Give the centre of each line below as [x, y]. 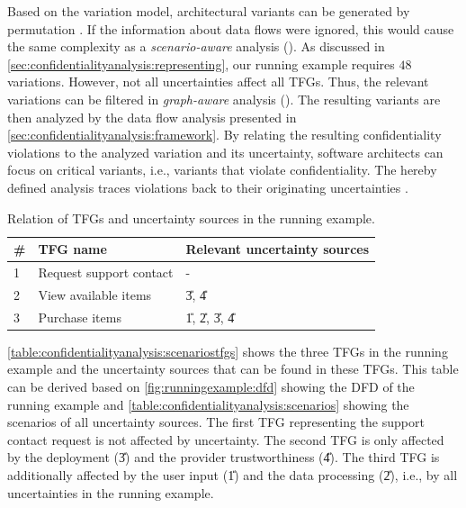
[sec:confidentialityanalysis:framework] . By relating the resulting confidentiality [224, 135]
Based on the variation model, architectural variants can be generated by [209, 11]
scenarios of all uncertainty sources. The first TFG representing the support [216, 422]
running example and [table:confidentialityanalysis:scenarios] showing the [208, 404]
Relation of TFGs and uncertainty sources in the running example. [191, 218]
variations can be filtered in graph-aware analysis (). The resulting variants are [224, 99]
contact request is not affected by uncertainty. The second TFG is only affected [226, 439]
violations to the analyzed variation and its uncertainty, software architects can [225, 152]
